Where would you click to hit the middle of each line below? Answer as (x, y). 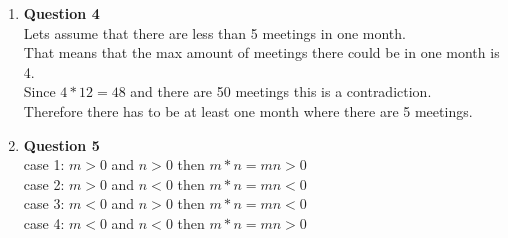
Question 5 (61, 144)
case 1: (44, 164)
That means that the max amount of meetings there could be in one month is (261, 52)
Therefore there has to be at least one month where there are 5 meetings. (248, 110)
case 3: (44, 203)
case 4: (44, 222)
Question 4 (61, 13)
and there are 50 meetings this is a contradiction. (281, 91)
